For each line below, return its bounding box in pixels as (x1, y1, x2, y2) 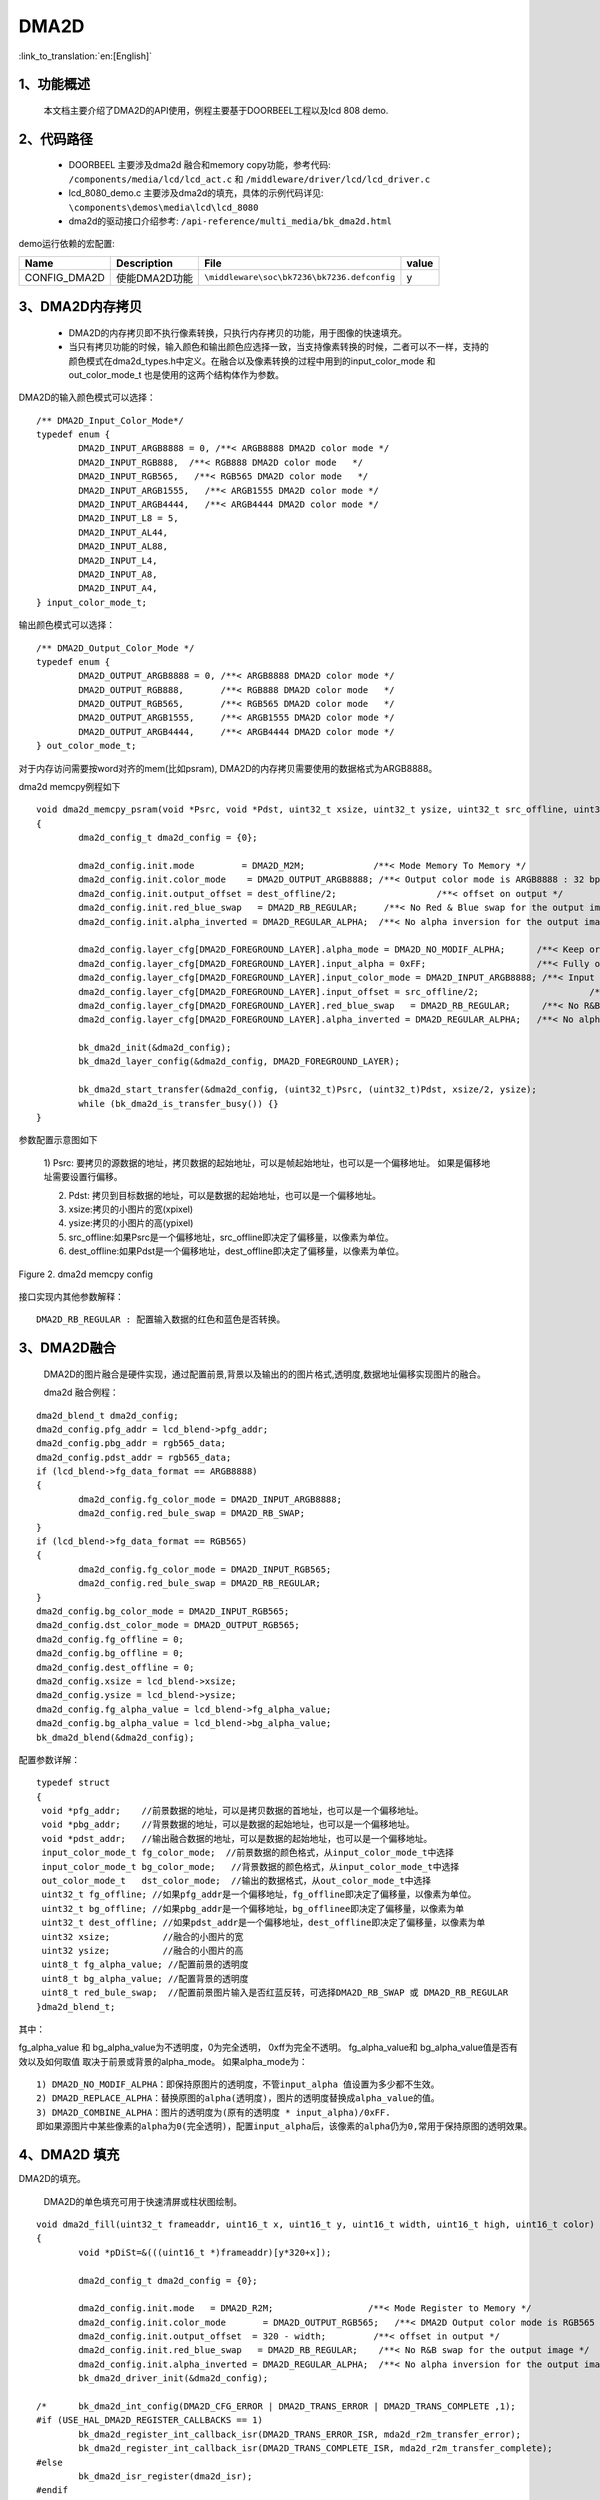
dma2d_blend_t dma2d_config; (36, 1410, 179, 1421)
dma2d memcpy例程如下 (18, 781, 121, 793)
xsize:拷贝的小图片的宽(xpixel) (68, 1203, 194, 1215)
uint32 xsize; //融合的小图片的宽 (41, 1931, 244, 1942)
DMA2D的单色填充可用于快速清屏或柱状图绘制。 (43, 2195, 243, 2207)
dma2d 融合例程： (43, 1386, 119, 1399)
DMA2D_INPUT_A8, (78, 568, 158, 580)
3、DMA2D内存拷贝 (18, 298, 143, 315)
